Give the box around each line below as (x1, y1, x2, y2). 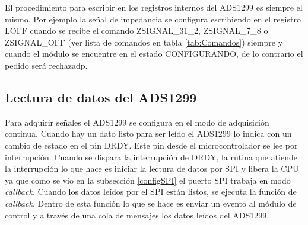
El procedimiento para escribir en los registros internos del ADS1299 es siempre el (5, 1, 303, 13)
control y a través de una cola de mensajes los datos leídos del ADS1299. (5, 208, 269, 221)
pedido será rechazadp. (5, 59, 88, 71)
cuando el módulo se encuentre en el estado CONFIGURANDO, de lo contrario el (5, 47, 303, 60)
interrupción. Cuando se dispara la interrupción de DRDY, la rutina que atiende (5, 150, 297, 163)
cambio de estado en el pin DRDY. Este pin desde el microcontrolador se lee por (5, 139, 298, 151)
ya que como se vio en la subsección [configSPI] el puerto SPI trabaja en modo (5, 173, 291, 186)
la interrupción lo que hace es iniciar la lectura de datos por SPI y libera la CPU (5, 162, 299, 175)
